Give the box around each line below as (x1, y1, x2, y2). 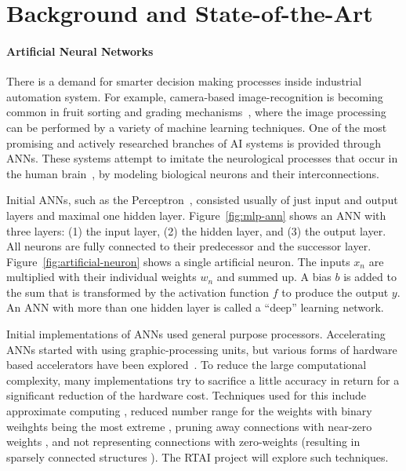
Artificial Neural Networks (6, 42, 154, 59)
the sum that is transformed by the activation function (6, 283, 270, 300)
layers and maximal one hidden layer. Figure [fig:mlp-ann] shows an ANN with (6, 206, 386, 223)
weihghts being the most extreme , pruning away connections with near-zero (6, 418, 372, 434)
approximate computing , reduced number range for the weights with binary (6, 403, 372, 419)
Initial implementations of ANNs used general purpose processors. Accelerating (6, 326, 386, 342)
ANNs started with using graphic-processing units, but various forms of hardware (6, 341, 397, 357)
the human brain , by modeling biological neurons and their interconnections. (6, 165, 379, 181)
